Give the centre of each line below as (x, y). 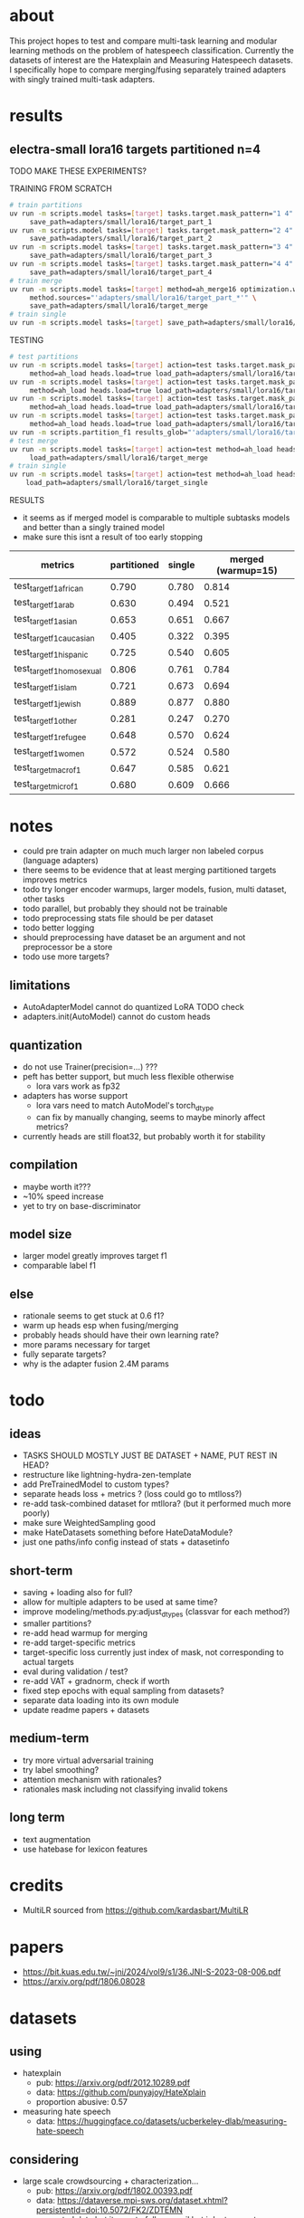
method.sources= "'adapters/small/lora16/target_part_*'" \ (143, 298)
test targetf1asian (46, 620)
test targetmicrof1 (46, 785)
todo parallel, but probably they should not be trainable (125, 909)
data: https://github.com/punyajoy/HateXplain (121, 2092)
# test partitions (44, 357)
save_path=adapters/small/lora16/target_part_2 (121, 239)
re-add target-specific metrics (79, 1642)
